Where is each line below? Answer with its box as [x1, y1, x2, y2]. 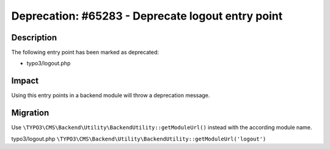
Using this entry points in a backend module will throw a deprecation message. [11, 92, 210, 99]
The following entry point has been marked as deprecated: [11, 49, 159, 56]
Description [11, 32, 57, 43]
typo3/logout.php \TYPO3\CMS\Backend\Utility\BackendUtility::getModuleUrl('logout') [11, 135, 266, 142]
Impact [11, 76, 39, 86]
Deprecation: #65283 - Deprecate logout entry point [11, 9, 283, 23]
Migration [11, 107, 50, 118]
